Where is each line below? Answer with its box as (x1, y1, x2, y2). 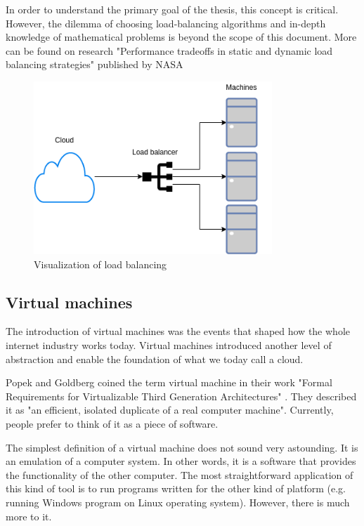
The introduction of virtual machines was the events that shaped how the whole (6, 324, 350, 338)
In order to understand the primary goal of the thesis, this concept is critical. (6, 2, 339, 16)
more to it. (6, 508, 52, 523)
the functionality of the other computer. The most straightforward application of (6, 467, 353, 482)
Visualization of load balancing (34, 256, 167, 271)
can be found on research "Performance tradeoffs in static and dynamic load (6, 43, 333, 58)
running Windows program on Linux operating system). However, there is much (6, 494, 350, 509)
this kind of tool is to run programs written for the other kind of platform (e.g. (6, 481, 346, 496)
